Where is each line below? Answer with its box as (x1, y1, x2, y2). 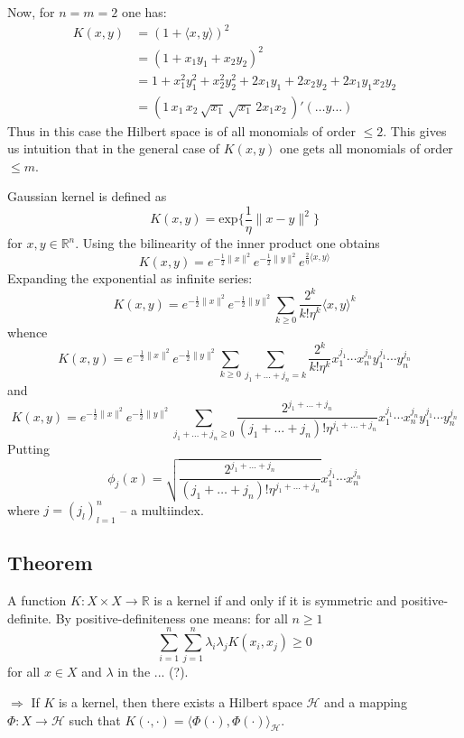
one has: (121, 3, 167, 21)
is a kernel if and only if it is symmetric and (153, 591, 397, 610)
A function (7, 591, 67, 610)
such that (69, 710, 121, 729)
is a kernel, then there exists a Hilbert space (58, 693, 302, 712)
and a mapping (324, 693, 407, 712)
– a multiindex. (120, 500, 204, 519)
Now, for (7, 3, 55, 21)
